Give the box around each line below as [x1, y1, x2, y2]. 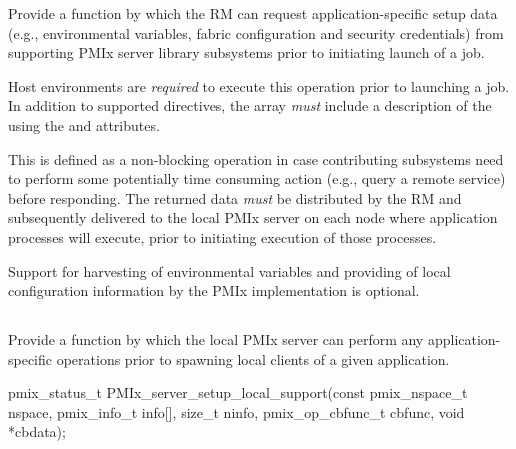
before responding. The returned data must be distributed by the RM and [8, 187, 462, 208]
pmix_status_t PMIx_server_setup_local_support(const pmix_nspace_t [8, 382, 468, 403]
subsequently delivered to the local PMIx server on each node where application [8, 207, 498, 228]
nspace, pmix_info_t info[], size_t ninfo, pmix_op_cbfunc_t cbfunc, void [8, 401, 465, 422]
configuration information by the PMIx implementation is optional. [8, 280, 420, 301]
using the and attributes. [8, 114, 160, 135]
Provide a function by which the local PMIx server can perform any [8, 329, 424, 350]
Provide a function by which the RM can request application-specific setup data [8, 3, 498, 23]
